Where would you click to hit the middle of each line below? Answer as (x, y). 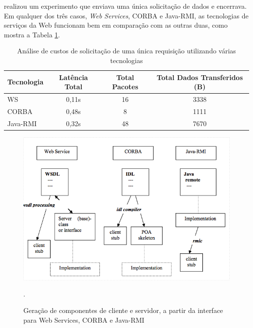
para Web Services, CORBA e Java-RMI (84, 320)
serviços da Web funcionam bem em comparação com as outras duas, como (116, 25)
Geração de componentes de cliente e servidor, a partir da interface (123, 310)
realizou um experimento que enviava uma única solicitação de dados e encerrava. (125, 6)
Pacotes (125, 87)
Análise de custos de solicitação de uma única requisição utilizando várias (126, 51)
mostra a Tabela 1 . (32, 34)
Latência (73, 77)
